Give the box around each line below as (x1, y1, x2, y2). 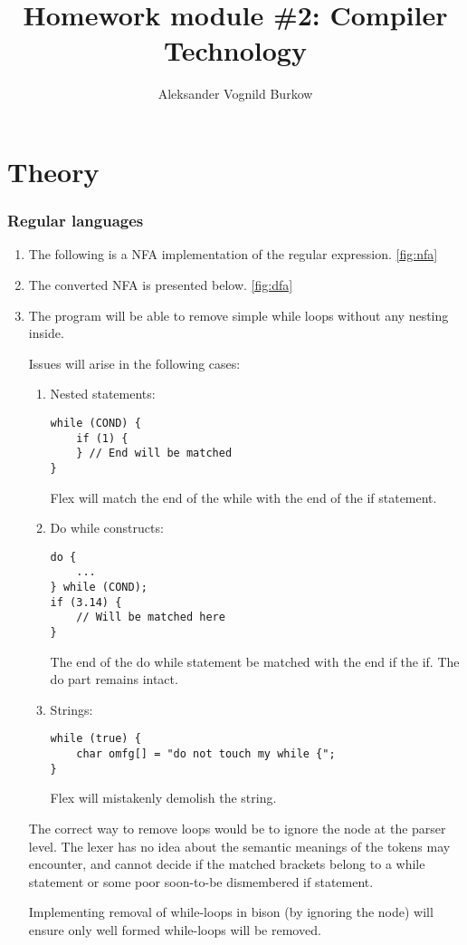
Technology (164, 32, 307, 69)
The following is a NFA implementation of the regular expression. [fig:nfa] (28, 245, 438, 264)
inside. (28, 323, 64, 342)
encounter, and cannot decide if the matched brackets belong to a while (28, 854, 425, 873)
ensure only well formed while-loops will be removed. (28, 920, 321, 939)
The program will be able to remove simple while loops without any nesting (28, 305, 449, 324)
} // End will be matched (76, 447, 233, 460)
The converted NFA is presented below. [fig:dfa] (28, 275, 293, 294)
